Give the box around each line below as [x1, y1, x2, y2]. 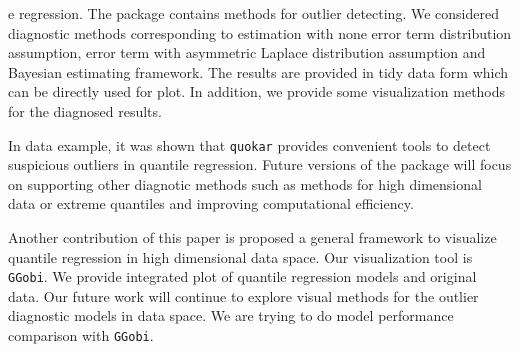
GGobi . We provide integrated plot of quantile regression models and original [8, 266, 477, 287]
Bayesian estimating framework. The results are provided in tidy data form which [8, 61, 509, 82]
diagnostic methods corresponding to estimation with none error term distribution [8, 22, 512, 43]
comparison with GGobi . [8, 325, 154, 346]
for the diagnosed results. [8, 100, 162, 121]
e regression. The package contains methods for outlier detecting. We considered [8, 3, 499, 23]
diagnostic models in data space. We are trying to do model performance [8, 305, 454, 326]
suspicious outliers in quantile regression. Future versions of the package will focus [8, 154, 512, 175]
